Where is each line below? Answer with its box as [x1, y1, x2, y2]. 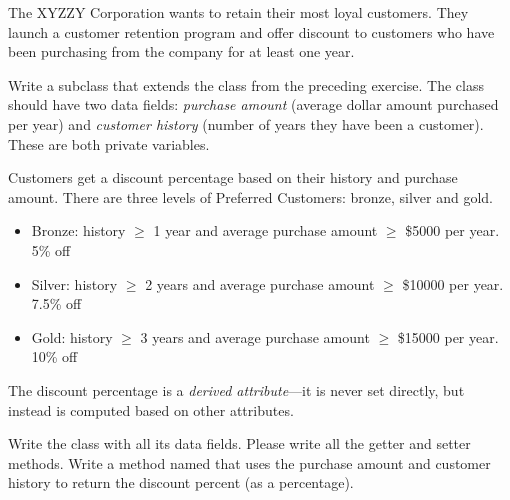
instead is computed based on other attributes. [8, 399, 294, 420]
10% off [31, 346, 78, 367]
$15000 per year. [397, 326, 499, 347]
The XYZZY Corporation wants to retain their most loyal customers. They [8, 2, 469, 22]
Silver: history [31, 273, 118, 294]
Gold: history [31, 326, 113, 347]
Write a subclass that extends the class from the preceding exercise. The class [8, 74, 484, 95]
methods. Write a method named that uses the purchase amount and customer [8, 452, 491, 473]
